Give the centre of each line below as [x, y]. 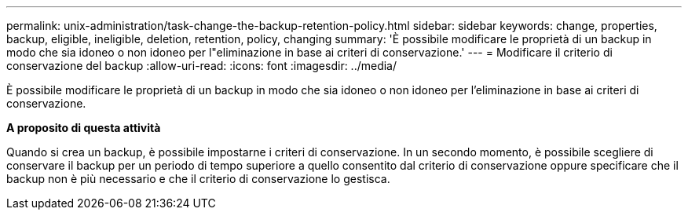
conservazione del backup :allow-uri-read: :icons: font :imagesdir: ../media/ [202, 66]
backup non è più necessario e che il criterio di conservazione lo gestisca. [198, 179]
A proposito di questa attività [84, 128]
